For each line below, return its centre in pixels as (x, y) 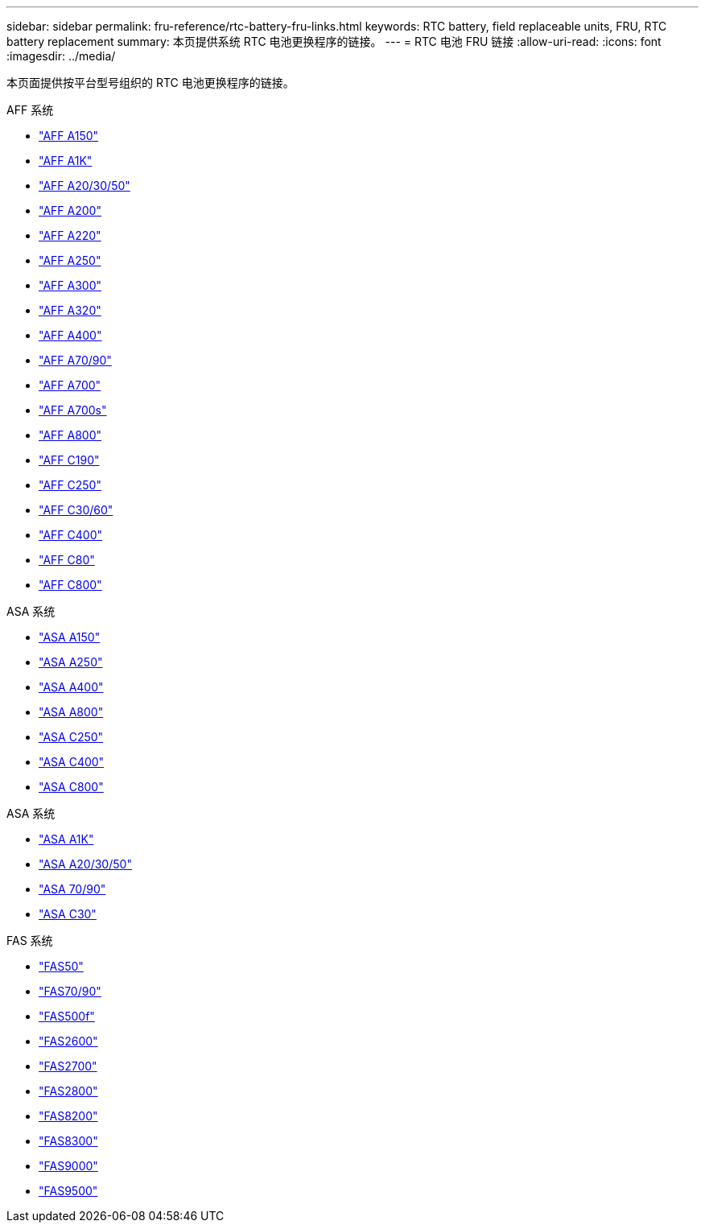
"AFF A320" (70, 310)
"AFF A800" (70, 435)
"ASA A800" (71, 712)
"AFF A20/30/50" (85, 186)
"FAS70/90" (70, 991)
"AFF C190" (69, 460)
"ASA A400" (71, 687)
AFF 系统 (30, 110)
